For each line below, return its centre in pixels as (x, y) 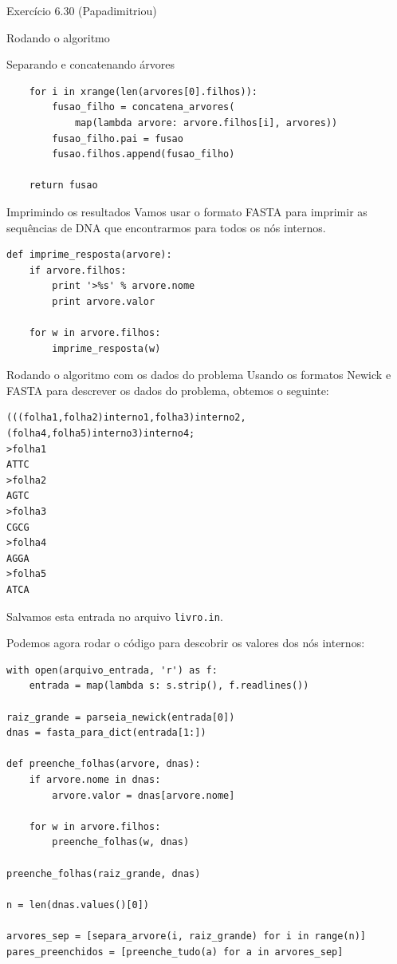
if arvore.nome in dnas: (95, 780)
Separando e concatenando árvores (90, 64)
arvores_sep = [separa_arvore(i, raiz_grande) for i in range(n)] (187, 936)
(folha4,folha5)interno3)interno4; (101, 434)
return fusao (63, 186)
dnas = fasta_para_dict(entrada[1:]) (106, 733)
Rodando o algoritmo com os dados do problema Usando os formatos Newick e (199, 375)
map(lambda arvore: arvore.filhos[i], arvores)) (206, 122)
